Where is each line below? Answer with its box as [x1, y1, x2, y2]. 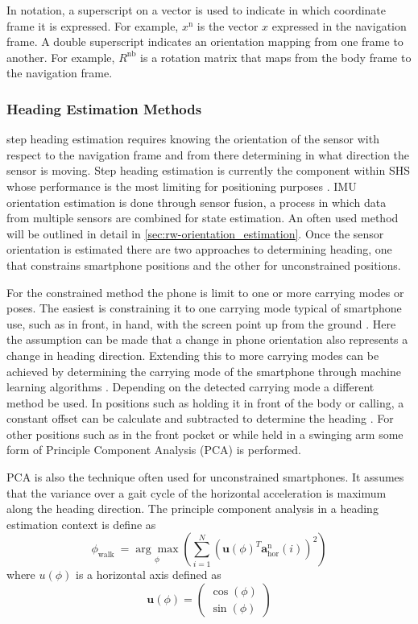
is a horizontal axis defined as [75, 566, 221, 583]
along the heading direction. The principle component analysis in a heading [6, 500, 379, 517]
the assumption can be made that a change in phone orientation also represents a [6, 331, 408, 348]
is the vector [197, 17, 259, 34]
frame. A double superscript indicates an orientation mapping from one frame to [6, 33, 404, 50]
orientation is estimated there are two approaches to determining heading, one [6, 241, 392, 258]
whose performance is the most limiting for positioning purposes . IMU [6, 177, 357, 194]
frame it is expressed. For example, [6, 17, 179, 34]
